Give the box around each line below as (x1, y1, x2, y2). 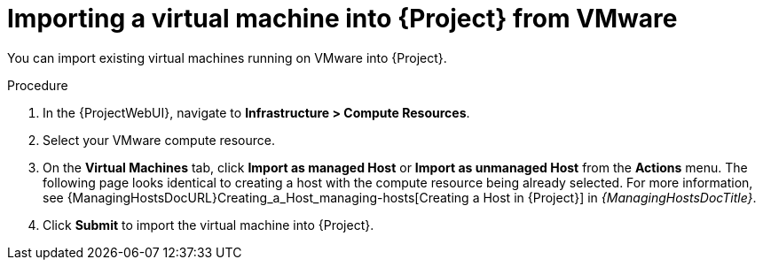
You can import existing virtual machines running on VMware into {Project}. (7, 50, 447, 65)
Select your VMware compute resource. (43, 132, 275, 148)
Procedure (7, 77, 68, 93)
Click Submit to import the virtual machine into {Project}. (43, 217, 374, 233)
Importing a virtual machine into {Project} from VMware (7, 4, 678, 34)
